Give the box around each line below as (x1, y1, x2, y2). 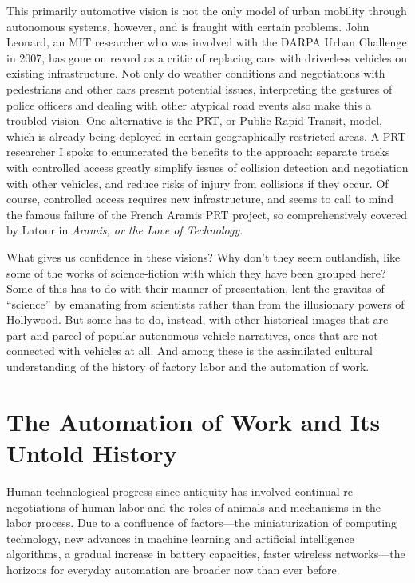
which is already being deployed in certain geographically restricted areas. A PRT (6, 127, 406, 144)
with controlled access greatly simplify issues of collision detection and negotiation (6, 158, 409, 175)
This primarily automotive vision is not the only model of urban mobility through (6, 2, 407, 18)
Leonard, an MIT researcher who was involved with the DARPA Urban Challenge (6, 34, 407, 50)
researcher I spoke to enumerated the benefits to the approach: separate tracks (6, 143, 390, 160)
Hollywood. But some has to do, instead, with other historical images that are (6, 311, 389, 328)
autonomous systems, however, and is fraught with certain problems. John (6, 18, 370, 34)
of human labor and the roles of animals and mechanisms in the (69, 498, 381, 515)
